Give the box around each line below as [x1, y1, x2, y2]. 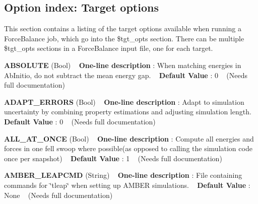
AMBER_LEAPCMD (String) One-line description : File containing [4, 170, 242, 180]
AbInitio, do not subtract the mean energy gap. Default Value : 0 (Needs [4, 70, 247, 80]
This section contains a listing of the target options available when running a [4, 23, 242, 34]
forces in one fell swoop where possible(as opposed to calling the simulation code [4, 143, 252, 154]
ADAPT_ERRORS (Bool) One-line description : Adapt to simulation [4, 96, 244, 107]
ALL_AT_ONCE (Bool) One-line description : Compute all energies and [4, 133, 254, 144]
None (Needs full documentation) [4, 189, 113, 200]
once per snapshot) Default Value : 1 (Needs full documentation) [4, 153, 222, 163]
